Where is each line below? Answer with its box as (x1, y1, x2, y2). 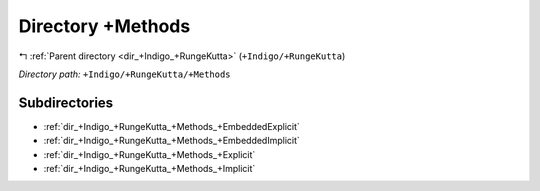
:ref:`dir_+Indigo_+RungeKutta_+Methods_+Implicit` (43, 163, 256, 175)
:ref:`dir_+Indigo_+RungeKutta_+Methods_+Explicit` (43, 148, 256, 160)
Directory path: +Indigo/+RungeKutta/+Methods (18, 68, 231, 80)
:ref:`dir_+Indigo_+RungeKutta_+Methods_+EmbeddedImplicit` (43, 135, 300, 147)
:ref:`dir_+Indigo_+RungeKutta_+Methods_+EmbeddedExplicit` (43, 120, 300, 132)
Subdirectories (18, 94, 114, 111)
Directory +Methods (18, 15, 191, 37)
